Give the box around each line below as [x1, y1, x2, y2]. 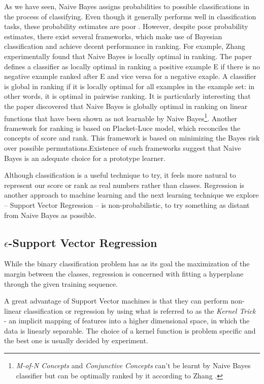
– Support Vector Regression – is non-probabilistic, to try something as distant [4, 199, 250, 210]
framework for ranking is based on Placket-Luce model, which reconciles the [4, 122, 241, 133]
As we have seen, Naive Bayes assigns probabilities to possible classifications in [4, 1, 249, 11]
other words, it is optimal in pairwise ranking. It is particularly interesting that [4, 91, 251, 101]
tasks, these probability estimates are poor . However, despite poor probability [4, 21, 248, 32]
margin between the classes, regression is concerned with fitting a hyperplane [4, 268, 244, 279]
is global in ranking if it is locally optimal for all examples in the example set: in [4, 80, 255, 91]
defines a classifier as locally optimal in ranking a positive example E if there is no [4, 61, 260, 71]
